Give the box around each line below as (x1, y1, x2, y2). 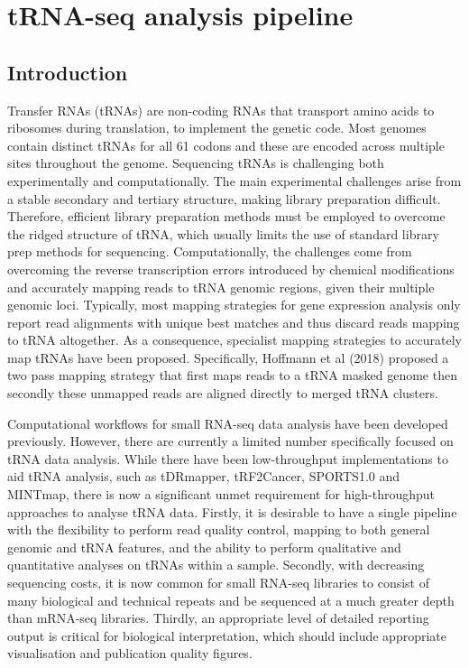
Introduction (7, 58, 128, 86)
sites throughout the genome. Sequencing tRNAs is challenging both (7, 153, 384, 172)
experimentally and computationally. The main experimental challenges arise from (7, 171, 462, 190)
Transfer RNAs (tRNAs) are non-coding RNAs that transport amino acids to (7, 100, 435, 119)
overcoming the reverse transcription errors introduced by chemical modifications (7, 259, 455, 278)
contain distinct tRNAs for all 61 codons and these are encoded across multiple (7, 135, 445, 154)
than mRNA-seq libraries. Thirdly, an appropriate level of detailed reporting (7, 608, 429, 627)
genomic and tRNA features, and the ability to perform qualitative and (7, 537, 401, 556)
